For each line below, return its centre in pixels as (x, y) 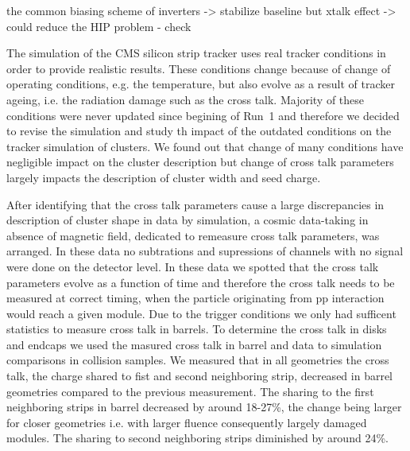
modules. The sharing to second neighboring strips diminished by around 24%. (197, 438)
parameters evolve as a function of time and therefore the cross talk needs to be (201, 282)
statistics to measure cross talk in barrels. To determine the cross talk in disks (197, 329)
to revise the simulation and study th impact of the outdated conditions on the (199, 131)
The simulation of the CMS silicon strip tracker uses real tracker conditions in (196, 53)
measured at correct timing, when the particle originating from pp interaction (195, 298)
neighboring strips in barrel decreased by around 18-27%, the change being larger (204, 407)
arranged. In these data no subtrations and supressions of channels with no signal (205, 251)
